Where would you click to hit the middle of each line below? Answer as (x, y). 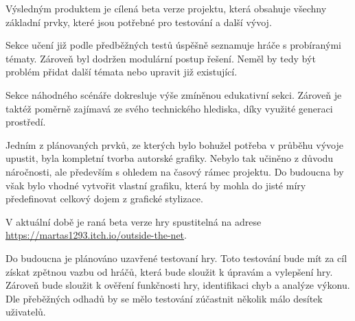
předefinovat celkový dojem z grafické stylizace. (104, 199)
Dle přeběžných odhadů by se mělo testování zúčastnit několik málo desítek (164, 298)
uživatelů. (26, 312)
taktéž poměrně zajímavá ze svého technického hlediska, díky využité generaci (169, 108)
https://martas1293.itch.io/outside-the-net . (96, 235)
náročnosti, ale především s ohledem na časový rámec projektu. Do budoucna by (175, 171)
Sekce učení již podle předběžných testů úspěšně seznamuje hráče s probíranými (173, 45)
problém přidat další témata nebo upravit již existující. (122, 72)
